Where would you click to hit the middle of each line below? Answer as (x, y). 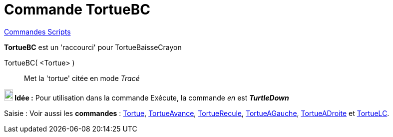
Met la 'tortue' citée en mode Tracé (82, 78)
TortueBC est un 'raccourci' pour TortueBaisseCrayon (93, 47)
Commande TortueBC (77, 9)
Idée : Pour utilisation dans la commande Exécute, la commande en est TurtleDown (152, 97)
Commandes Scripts (37, 31)
